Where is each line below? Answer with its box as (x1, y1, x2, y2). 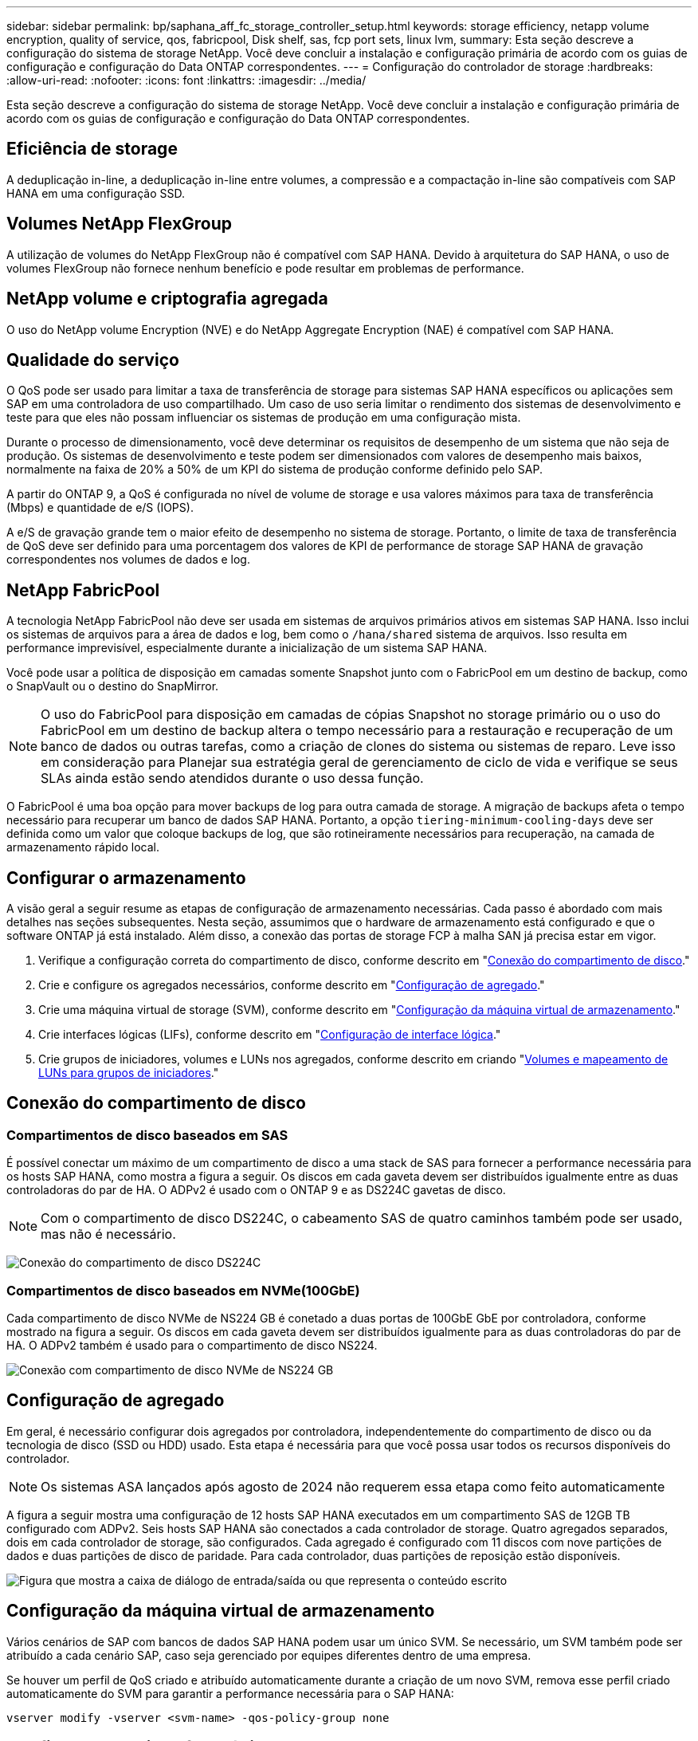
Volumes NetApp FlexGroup (6, 214, 233, 234)
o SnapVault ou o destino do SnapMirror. (6, 679, 219, 694)
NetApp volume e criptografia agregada (6, 289, 328, 309)
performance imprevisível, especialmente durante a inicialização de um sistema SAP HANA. (6, 641, 488, 655)
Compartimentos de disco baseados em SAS (6, 1126, 288, 1143)
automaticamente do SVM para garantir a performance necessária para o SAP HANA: (6, 1686, 454, 1700)
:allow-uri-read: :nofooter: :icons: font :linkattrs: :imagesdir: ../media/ (6, 73, 367, 87)
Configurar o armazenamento (6, 867, 246, 888)
